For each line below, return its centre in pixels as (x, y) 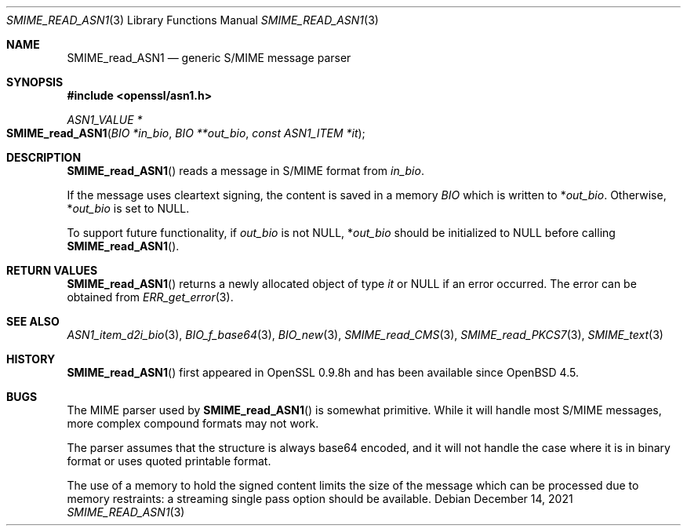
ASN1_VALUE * (105, 120)
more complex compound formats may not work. (193, 423)
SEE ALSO (33, 321)
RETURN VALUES (52, 270)
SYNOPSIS (35, 82)
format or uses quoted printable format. (169, 461)
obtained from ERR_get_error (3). (150, 297)
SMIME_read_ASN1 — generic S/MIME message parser (209, 58)
